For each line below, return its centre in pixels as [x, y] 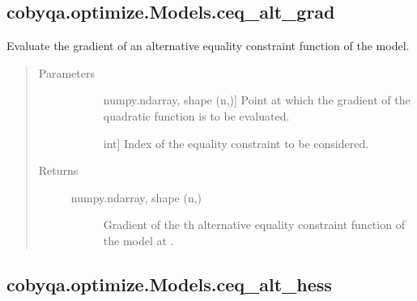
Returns [58, 170]
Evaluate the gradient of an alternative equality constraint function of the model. [208, 46]
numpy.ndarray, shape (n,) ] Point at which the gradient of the [257, 100]
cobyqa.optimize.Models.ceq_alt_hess [169, 284]
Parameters [66, 72]
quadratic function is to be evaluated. [196, 115]
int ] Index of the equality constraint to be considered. [236, 143]
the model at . [138, 240]
